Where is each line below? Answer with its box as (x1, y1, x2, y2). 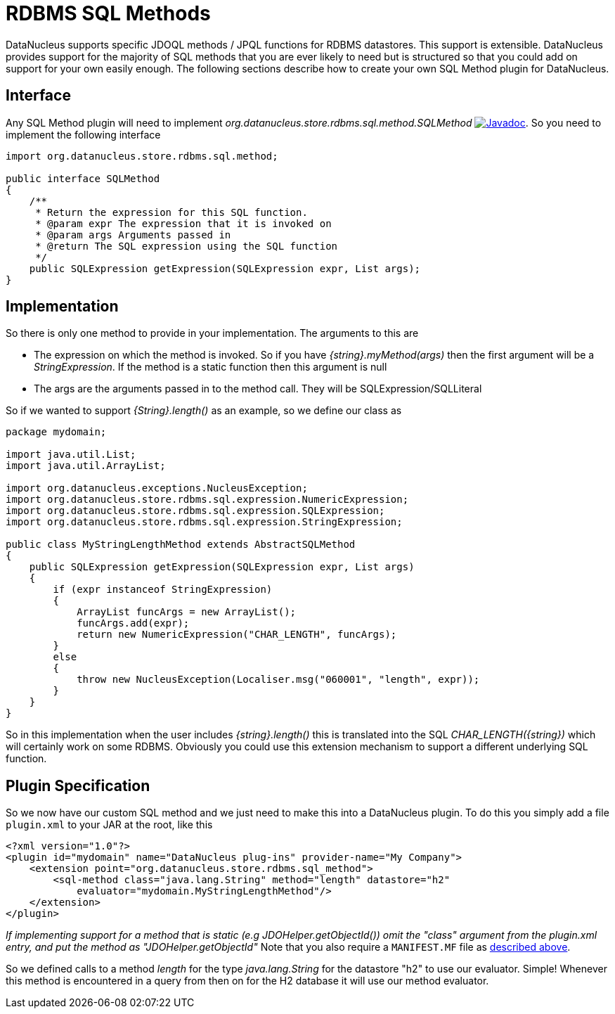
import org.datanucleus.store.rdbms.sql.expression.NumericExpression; (6, 494, 409, 506)
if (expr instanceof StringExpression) (53, 584, 273, 596)
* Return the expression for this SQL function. (35, 206, 308, 218)
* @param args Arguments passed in (35, 229, 231, 240)
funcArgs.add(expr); (77, 617, 190, 629)
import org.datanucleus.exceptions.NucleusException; (6, 482, 308, 494)
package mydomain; (6, 426, 107, 438)
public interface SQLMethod (6, 172, 160, 184)
